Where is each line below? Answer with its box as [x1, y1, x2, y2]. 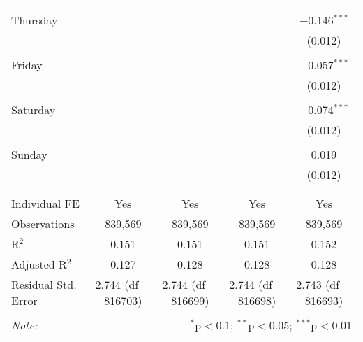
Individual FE [11, 195, 80, 211]
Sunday [11, 146, 47, 162]
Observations [11, 215, 75, 231]
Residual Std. [11, 276, 77, 292]
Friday [11, 57, 43, 73]
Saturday [11, 101, 56, 117]
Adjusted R [11, 256, 67, 272]
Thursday [11, 12, 58, 28]
